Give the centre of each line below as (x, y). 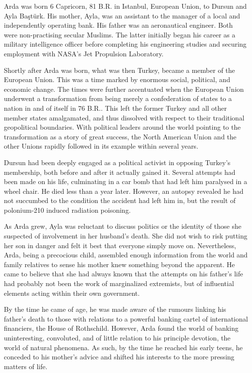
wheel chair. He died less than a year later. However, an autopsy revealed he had (124, 191)
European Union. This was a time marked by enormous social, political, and (117, 79)
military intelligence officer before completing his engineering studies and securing (125, 44)
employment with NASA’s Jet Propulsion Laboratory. (84, 53)
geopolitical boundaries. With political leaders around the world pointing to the (122, 127)
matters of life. (26, 366)
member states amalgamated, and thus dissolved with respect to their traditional (124, 117)
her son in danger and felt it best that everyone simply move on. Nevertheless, (120, 245)
